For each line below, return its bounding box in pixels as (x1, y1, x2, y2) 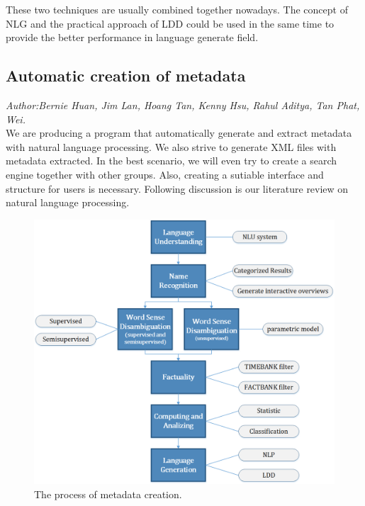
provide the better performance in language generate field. (6, 30, 259, 45)
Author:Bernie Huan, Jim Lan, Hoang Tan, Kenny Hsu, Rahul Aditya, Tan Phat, (6, 97, 360, 112)
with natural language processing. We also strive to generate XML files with (6, 139, 337, 154)
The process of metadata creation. (34, 486, 182, 501)
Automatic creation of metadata (6, 64, 246, 86)
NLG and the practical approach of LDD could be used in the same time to (6, 16, 335, 30)
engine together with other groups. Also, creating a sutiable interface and (6, 167, 324, 181)
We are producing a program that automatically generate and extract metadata (6, 125, 352, 140)
